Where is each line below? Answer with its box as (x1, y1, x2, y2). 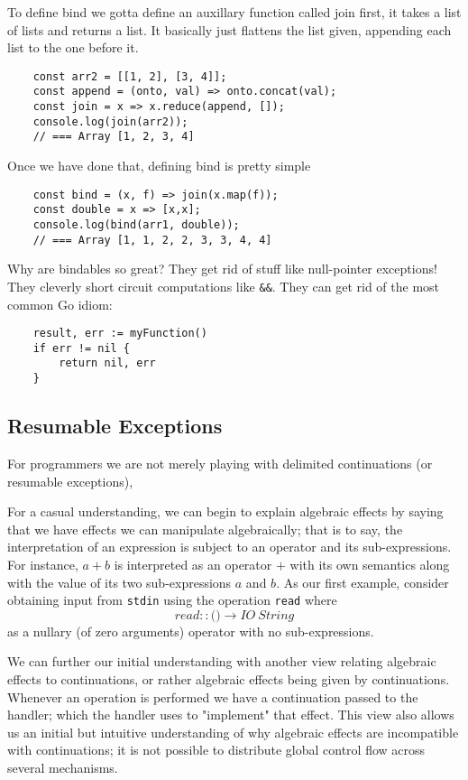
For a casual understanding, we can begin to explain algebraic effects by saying (7, 502, 444, 521)
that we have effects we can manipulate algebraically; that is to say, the (7, 519, 403, 538)
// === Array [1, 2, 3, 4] (32, 130, 195, 144)
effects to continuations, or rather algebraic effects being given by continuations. (7, 669, 450, 688)
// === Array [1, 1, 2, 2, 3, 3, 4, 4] (32, 233, 272, 246)
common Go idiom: (7, 294, 113, 313)
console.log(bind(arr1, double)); (32, 218, 240, 231)
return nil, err (59, 357, 156, 370)
